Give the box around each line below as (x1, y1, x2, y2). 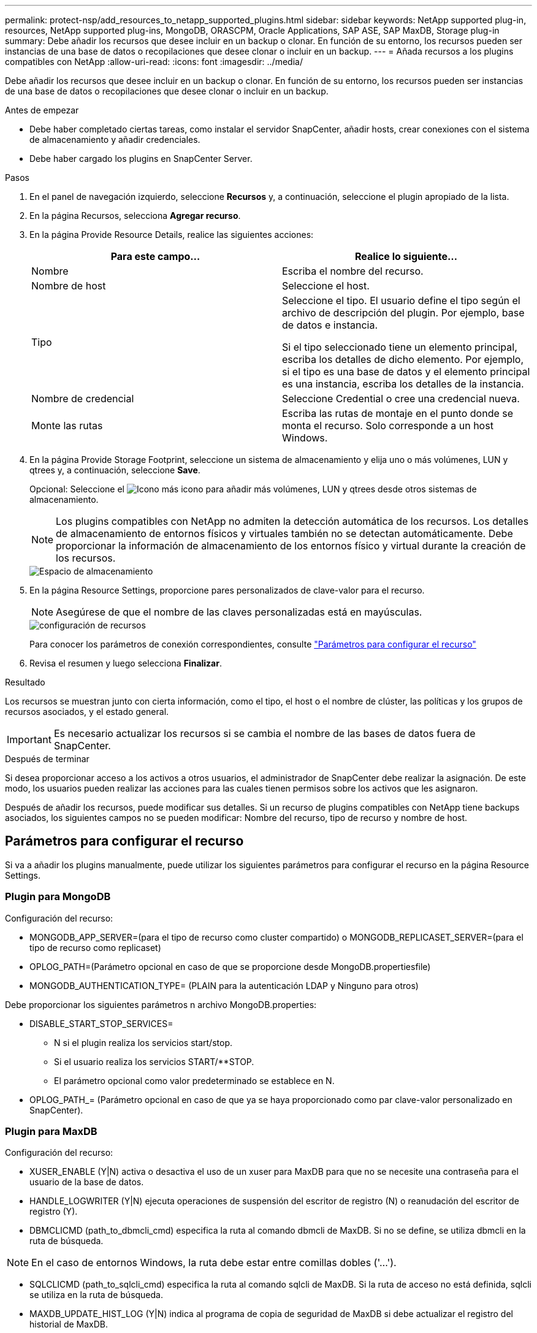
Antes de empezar (5, 105, 79, 115)
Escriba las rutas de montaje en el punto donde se (282, 407, 514, 419)
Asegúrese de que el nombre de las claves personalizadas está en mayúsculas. (56, 606, 422, 618)
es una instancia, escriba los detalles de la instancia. (282, 378, 524, 390)
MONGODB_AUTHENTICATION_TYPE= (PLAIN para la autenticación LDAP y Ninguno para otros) (29, 980, 419, 991)
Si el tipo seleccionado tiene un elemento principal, (282, 341, 517, 353)
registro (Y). (29, 1206, 78, 1217)
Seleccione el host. (282, 280, 370, 292)
